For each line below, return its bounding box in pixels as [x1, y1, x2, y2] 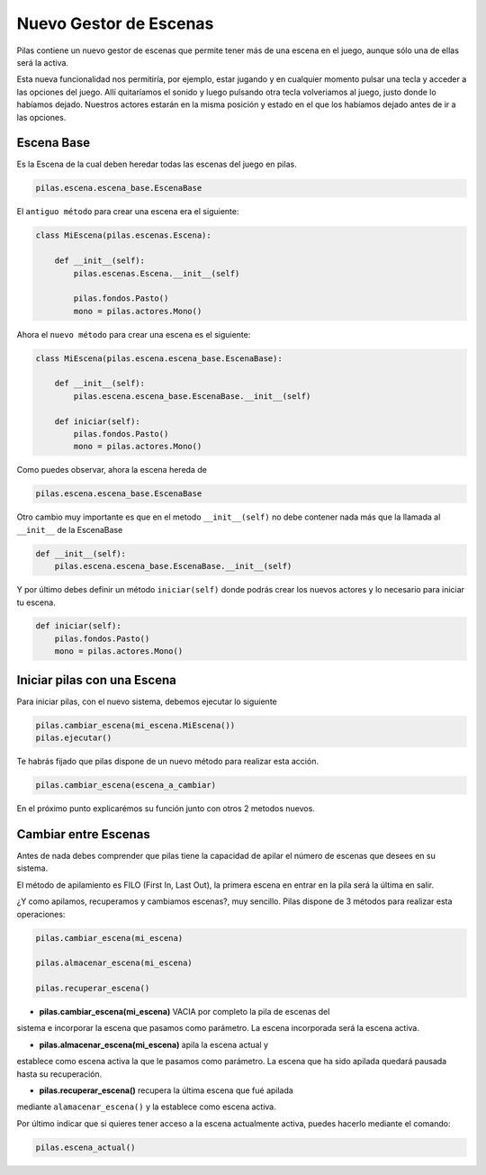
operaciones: [16, 908, 66, 919]
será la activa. [16, 57, 69, 68]
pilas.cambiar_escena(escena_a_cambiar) [35, 780, 216, 791]
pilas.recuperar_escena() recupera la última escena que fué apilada [39, 1085, 294, 1096]
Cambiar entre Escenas [16, 827, 150, 842]
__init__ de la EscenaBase [16, 524, 123, 535]
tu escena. [16, 597, 56, 608]
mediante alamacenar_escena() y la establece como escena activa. [16, 1101, 276, 1112]
